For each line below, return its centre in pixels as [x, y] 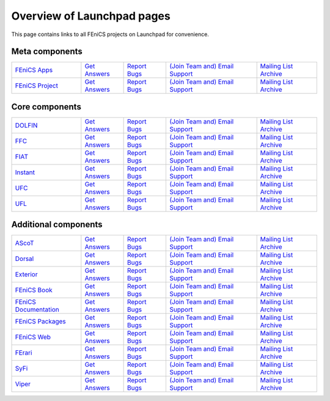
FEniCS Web [33, 337]
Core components [46, 107]
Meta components [47, 52]
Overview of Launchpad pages [91, 16]
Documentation [37, 310]
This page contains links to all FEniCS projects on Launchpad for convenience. [110, 34]
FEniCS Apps [34, 70]
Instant [25, 172]
